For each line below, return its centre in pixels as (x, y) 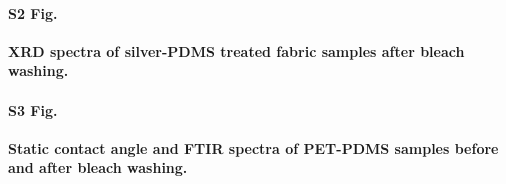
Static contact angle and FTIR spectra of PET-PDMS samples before (253, 147)
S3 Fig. (33, 109)
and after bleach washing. (98, 167)
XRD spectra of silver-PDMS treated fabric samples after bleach (236, 50)
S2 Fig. (33, 12)
